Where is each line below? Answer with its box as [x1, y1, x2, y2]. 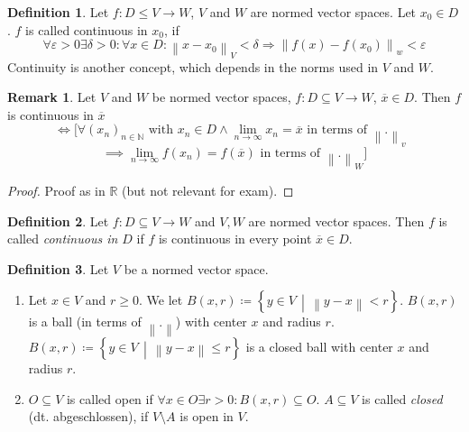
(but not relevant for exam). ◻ [122, 180, 294, 199]
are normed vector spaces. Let [250, 3, 417, 21]
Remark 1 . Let [7, 87, 97, 106]
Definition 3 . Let [7, 259, 109, 278]
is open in [179, 407, 234, 426]
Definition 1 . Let [7, 3, 109, 21]
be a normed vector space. [124, 259, 269, 278]
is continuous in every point [158, 229, 312, 248]
